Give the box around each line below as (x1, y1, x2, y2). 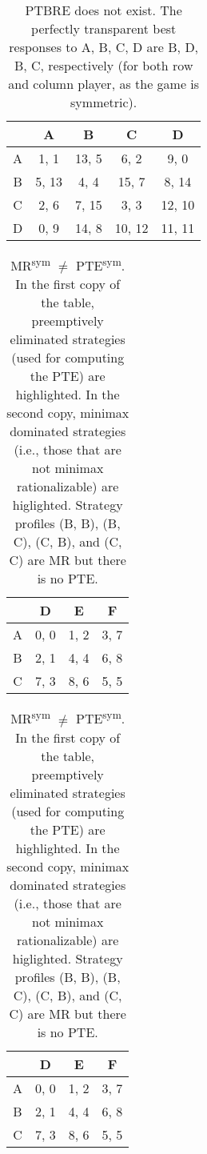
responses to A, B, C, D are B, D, (9, 38, 199, 56)
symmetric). (70, 93, 137, 111)
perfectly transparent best (31, 19, 177, 38)
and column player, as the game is (8, 74, 200, 93)
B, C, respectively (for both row (14, 56, 193, 74)
